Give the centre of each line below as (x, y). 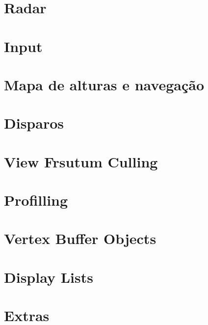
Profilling (36, 200)
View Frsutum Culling (81, 161)
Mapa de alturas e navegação (104, 84)
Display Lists (49, 277)
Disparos (34, 123)
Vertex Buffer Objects (80, 238)
